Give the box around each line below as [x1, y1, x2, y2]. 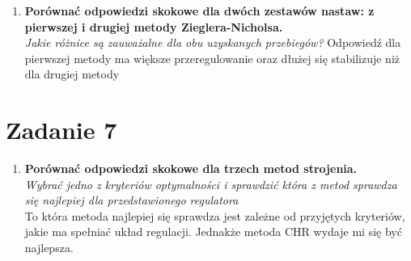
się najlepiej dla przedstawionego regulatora [24, 192, 239, 208]
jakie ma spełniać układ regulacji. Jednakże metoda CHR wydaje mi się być [24, 223, 402, 240]
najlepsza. [24, 239, 74, 256]
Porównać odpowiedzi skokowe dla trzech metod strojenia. [24, 160, 358, 177]
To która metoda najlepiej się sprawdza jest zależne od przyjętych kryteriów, [24, 207, 405, 224]
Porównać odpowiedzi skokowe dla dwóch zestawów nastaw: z [24, 2, 375, 19]
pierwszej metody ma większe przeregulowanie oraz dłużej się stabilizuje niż [24, 49, 400, 66]
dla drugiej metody [24, 65, 120, 82]
